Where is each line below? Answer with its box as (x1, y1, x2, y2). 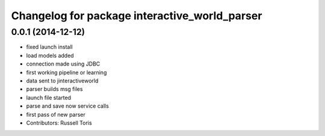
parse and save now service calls (26, 102, 110, 110)
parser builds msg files (26, 85, 83, 93)
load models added (26, 52, 75, 59)
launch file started (26, 94, 72, 101)
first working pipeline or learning (26, 69, 107, 76)
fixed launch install (26, 43, 73, 51)
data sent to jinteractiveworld (26, 77, 99, 84)
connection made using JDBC (26, 60, 101, 67)
